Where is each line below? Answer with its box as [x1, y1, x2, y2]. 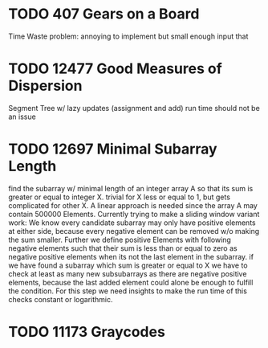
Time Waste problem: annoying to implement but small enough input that [8, 31, 249, 41]
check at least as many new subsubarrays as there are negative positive [8, 268, 247, 278]
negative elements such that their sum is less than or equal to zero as [8, 243, 238, 253]
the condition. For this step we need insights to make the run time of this [8, 286, 247, 296]
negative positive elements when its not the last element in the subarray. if [8, 252, 254, 261]
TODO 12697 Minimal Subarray [8, 140, 218, 158]
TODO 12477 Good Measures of [8, 59, 222, 78]
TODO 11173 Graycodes [8, 323, 166, 341]
